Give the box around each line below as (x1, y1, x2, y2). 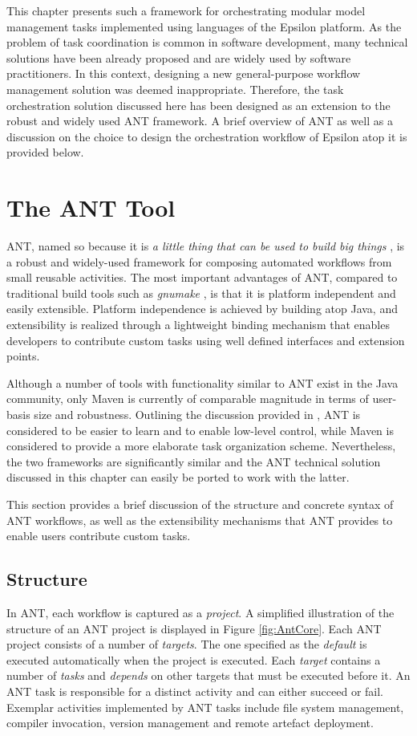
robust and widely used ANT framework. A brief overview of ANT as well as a (6, 112, 393, 129)
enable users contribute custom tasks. (6, 527, 191, 544)
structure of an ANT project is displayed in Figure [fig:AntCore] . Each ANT (6, 620, 382, 636)
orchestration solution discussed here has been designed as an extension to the (6, 96, 391, 113)
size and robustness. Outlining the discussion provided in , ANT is (34, 406, 361, 422)
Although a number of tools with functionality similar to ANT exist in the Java (6, 374, 399, 391)
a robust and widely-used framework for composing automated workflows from (6, 253, 392, 270)
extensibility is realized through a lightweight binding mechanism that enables (6, 316, 390, 333)
